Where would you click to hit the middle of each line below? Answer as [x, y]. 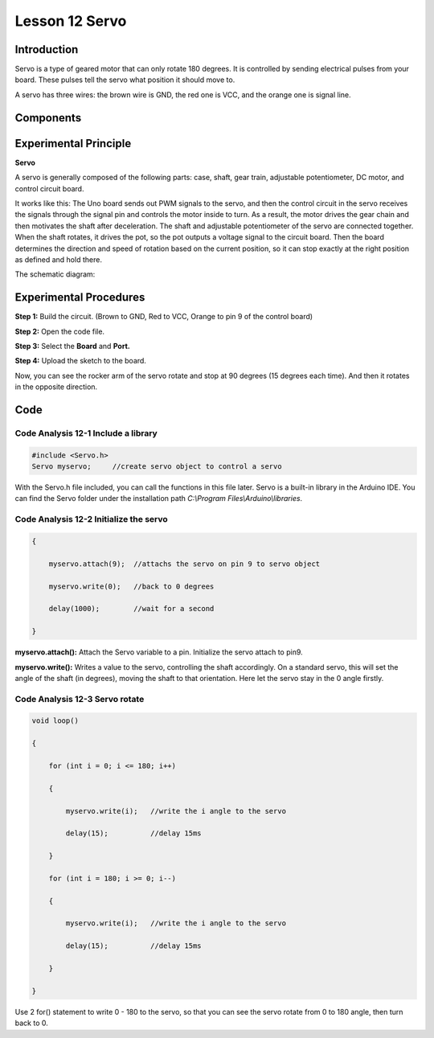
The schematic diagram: [55, 274]
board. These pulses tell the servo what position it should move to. [125, 80]
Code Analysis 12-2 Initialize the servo [91, 519]
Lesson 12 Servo [71, 21]
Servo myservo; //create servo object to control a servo [157, 467]
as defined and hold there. [58, 259]
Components [48, 118]
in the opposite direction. [56, 387]
